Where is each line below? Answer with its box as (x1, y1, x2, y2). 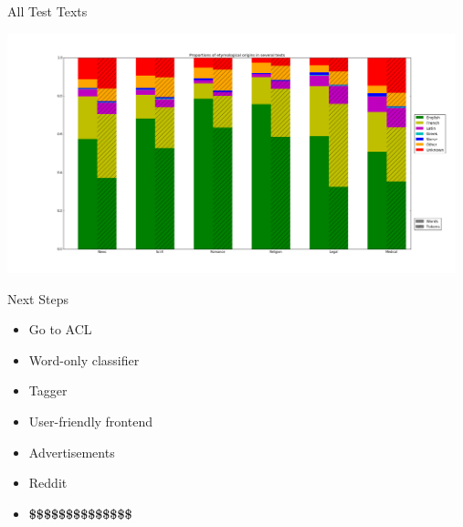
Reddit (28, 473, 68, 492)
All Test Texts (7, 2, 88, 20)
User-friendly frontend (28, 412, 153, 431)
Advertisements (28, 442, 115, 461)
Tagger (28, 381, 68, 400)
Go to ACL (28, 320, 92, 339)
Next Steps (7, 289, 68, 308)
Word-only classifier (28, 350, 140, 369)
